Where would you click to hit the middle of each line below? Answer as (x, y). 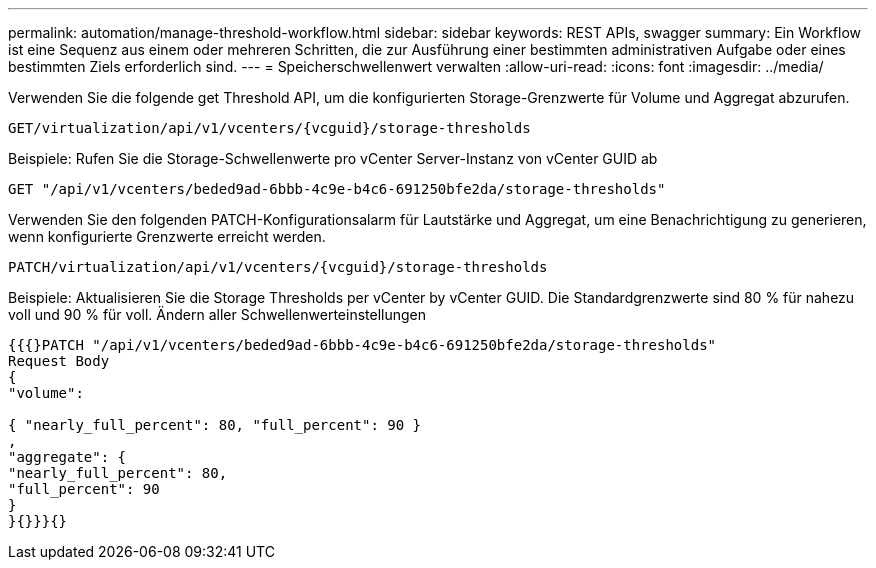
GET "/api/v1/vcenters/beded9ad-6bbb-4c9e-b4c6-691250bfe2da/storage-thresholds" (337, 189)
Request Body (59, 361)
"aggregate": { (67, 457)
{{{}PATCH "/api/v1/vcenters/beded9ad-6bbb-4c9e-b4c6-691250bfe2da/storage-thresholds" (362, 345)
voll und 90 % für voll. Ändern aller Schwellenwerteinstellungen (217, 314)
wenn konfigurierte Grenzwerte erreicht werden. (167, 236)
